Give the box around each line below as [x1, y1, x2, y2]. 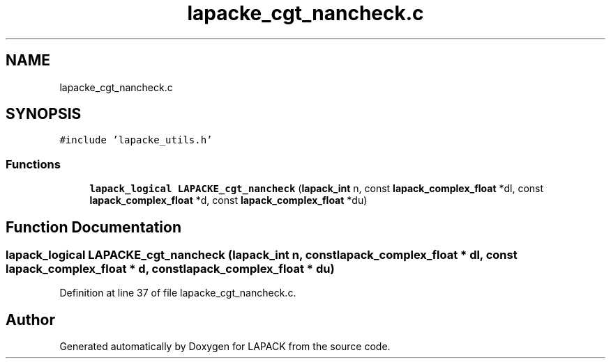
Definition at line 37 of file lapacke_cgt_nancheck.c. [59, 287, 296, 299]
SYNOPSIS [6, 105, 82, 123]
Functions [6, 157, 61, 171]
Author [6, 310, 55, 329]
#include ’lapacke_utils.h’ [59, 134, 213, 146]
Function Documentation [6, 218, 181, 236]
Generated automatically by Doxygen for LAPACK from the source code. [59, 340, 391, 353]
